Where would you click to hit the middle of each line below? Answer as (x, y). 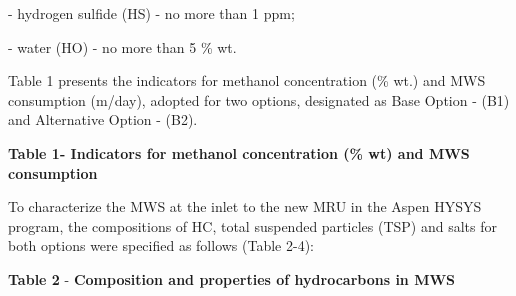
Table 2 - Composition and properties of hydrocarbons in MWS (232, 278)
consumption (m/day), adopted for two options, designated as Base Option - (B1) (259, 99)
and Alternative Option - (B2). (103, 119)
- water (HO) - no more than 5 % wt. (122, 46)
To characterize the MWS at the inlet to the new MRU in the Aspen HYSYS (245, 206)
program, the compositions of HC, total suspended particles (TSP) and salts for (252, 225)
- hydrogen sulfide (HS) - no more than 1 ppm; (151, 13)
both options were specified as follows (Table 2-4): (161, 245)
